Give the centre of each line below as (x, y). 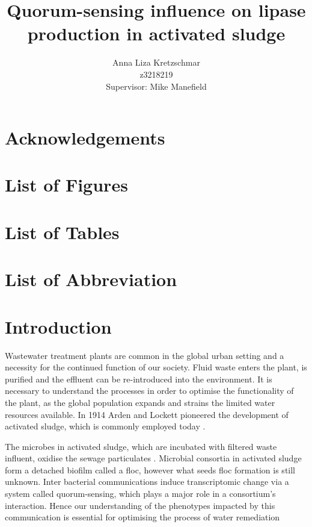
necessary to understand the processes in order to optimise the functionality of (149, 391)
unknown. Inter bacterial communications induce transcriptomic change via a (147, 482)
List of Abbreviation (91, 279)
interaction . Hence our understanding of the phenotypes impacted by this (140, 505)
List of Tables (62, 232)
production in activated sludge (156, 33)
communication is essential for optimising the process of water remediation (142, 517)
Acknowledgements (85, 138)
